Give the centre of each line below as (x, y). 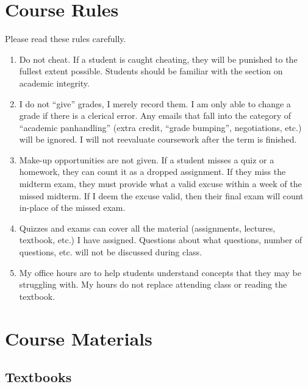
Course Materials (79, 338)
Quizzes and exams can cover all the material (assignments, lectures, (147, 228)
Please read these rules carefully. (66, 39)
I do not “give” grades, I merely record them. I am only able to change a (155, 103)
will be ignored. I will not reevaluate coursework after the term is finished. (158, 139)
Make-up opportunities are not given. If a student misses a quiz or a (147, 159)
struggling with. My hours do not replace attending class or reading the (153, 284)
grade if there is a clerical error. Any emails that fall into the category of (155, 115)
